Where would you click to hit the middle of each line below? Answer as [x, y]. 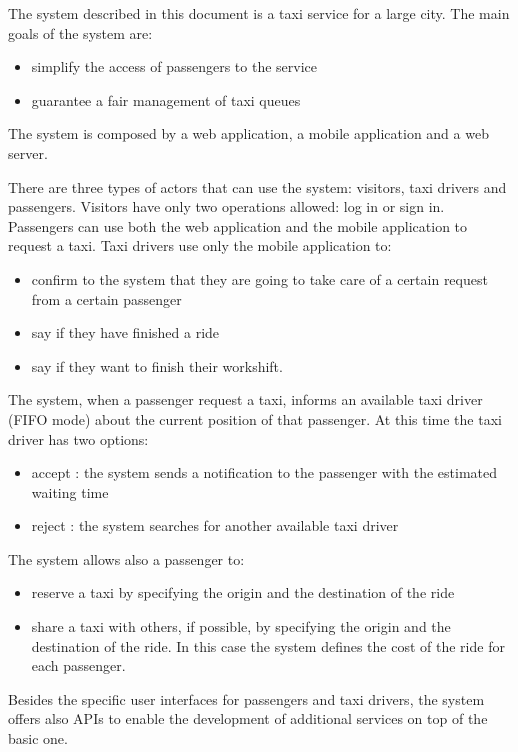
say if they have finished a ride [125, 332]
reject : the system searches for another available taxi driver [215, 525]
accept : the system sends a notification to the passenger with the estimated [264, 472]
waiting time [70, 491]
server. [28, 152]
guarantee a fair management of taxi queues [166, 99]
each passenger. [78, 665]
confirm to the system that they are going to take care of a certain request [259, 278]
